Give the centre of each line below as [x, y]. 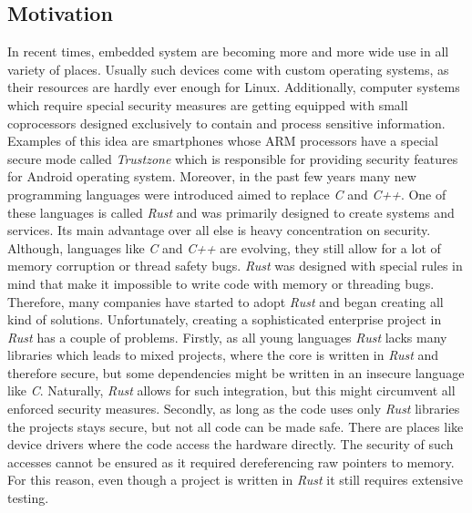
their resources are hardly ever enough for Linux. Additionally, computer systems [234, 87]
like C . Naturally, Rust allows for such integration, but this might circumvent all [231, 390]
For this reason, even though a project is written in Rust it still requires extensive [235, 480]
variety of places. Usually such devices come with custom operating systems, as [228, 69]
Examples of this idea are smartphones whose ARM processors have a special [223, 141]
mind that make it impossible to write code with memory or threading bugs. [221, 283]
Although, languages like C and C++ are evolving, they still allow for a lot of [224, 247]
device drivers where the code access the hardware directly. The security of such [231, 444]
